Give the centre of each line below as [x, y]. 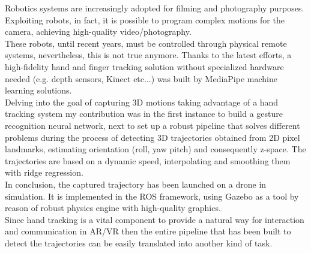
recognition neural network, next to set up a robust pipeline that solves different [152, 125]
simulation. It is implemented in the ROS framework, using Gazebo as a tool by [152, 196]
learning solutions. [38, 90]
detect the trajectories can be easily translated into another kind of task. [139, 243]
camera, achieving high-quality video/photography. [98, 31]
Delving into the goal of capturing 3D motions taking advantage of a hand [142, 102]
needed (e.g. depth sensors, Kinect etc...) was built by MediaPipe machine [141, 78]
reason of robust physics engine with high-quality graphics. [113, 208]
